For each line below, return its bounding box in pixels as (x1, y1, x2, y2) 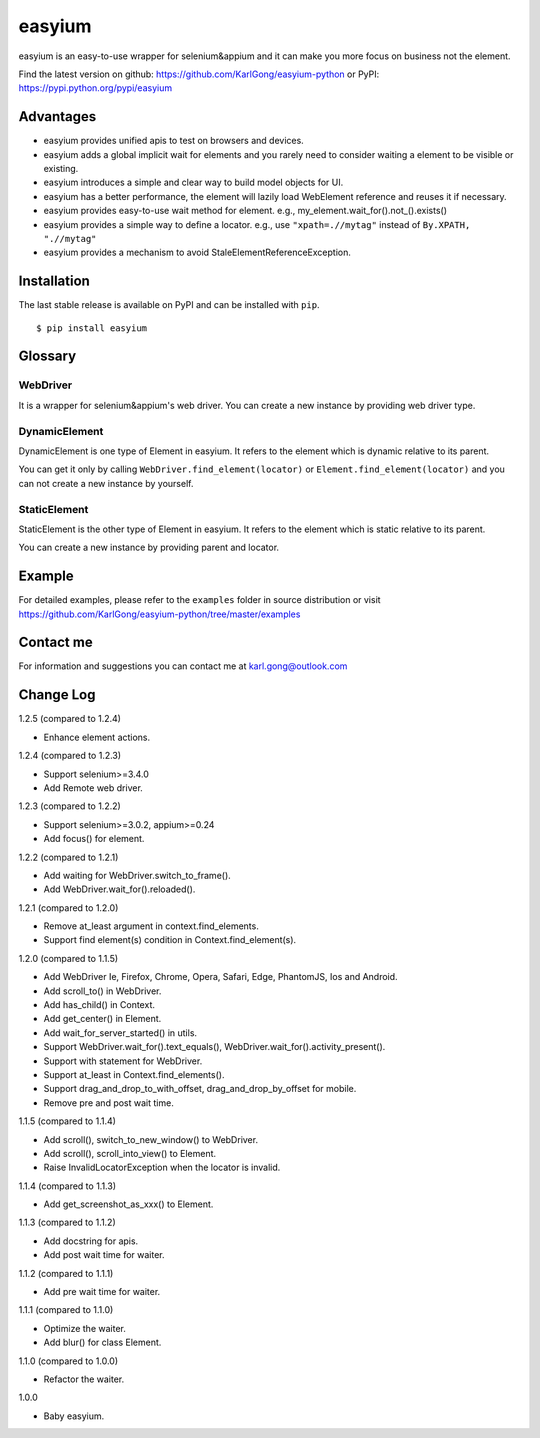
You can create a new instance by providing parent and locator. (18, 541, 280, 554)
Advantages (18, 108, 97, 125)
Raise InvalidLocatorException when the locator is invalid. (43, 1161, 281, 1174)
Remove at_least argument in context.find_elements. (43, 920, 259, 932)
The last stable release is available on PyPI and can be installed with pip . (18, 299, 320, 311)
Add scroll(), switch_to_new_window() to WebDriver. (43, 1133, 259, 1145)
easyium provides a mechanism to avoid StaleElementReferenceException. (43, 246, 352, 259)
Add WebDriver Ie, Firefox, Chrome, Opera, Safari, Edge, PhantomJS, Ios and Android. (43, 971, 399, 983)
